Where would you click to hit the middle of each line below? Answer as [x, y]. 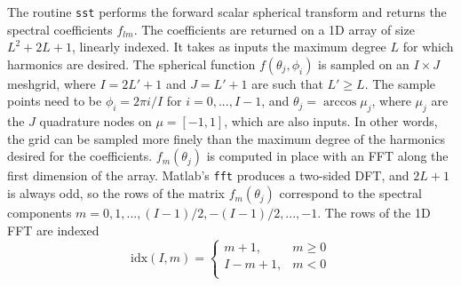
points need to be [55, 101]
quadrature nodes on [95, 121]
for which [428, 47]
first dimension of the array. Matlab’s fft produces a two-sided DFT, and [208, 175]
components [40, 213]
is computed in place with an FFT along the [327, 156]
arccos [340, 103]
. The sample [400, 83]
